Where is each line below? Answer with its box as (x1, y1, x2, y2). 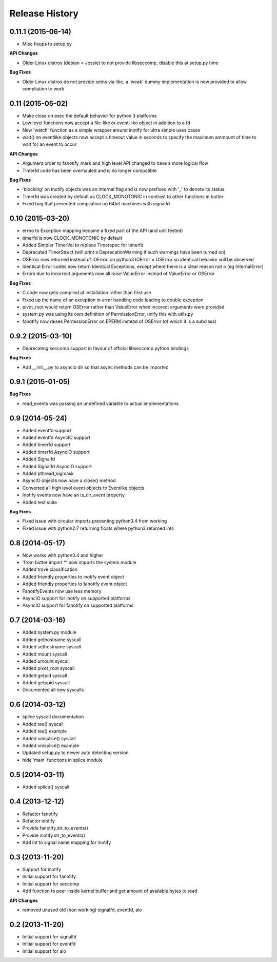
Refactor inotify (22, 818, 55, 824)
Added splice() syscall (22, 783, 69, 790)
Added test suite (22, 499, 57, 505)
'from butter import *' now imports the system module (22, 560, 137, 566)
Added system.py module (22, 629, 77, 636)
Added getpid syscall (22, 672, 67, 679)
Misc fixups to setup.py (22, 41, 72, 47)
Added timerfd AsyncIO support (22, 449, 90, 455)
